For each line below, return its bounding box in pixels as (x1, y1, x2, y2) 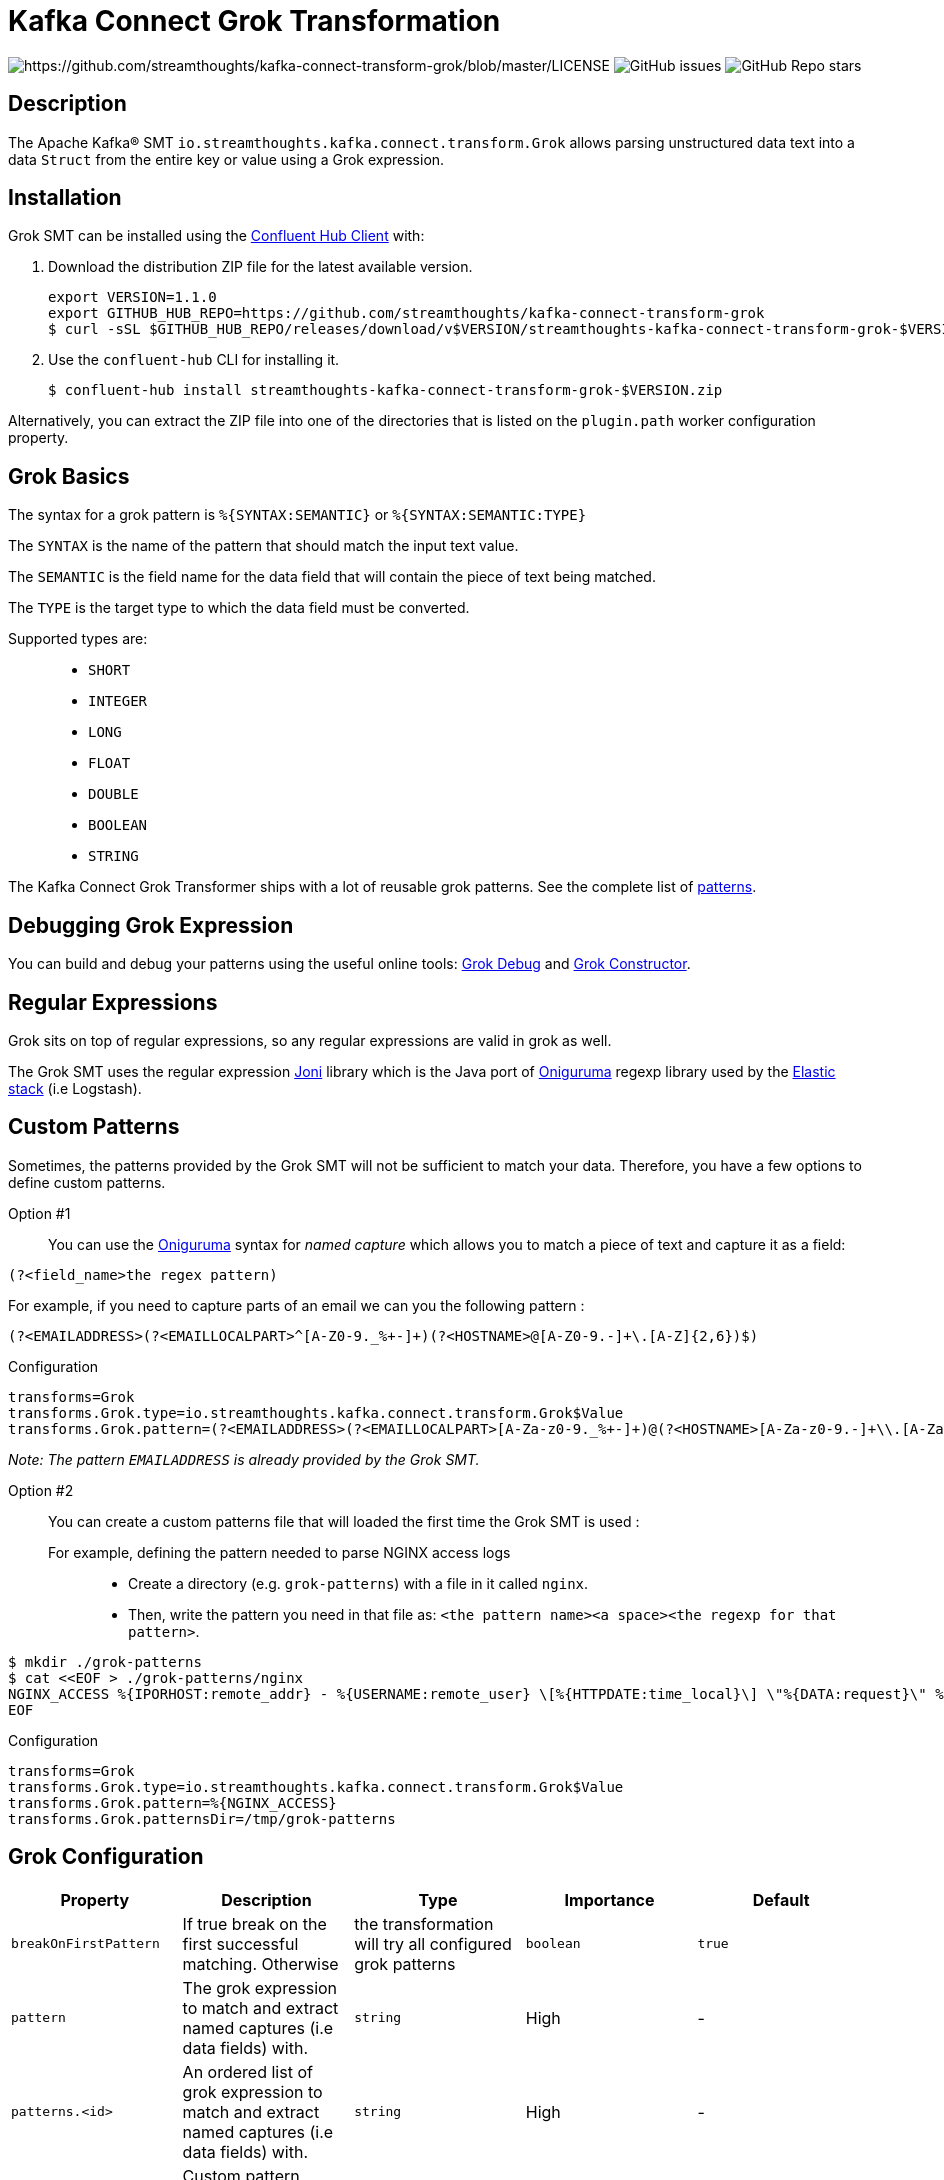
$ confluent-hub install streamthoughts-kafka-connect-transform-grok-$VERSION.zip (48, 382, 723, 399)
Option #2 (8, 1481, 74, 1499)
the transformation (354, 1913, 494, 1934)
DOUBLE (88, 786, 139, 803)
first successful (182, 1933, 299, 1954)
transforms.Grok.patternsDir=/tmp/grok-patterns (8, 1810, 396, 1827)
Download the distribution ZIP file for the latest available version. (48, 258, 473, 276)
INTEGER (88, 693, 148, 710)
